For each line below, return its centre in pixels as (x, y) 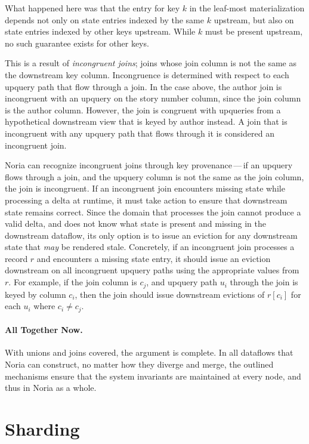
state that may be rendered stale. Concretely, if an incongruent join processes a (150, 247)
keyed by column (35, 294)
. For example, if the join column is (73, 282)
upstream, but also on (254, 19)
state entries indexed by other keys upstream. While (100, 31)
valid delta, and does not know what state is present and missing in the (135, 223)
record (16, 258)
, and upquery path (182, 282)
